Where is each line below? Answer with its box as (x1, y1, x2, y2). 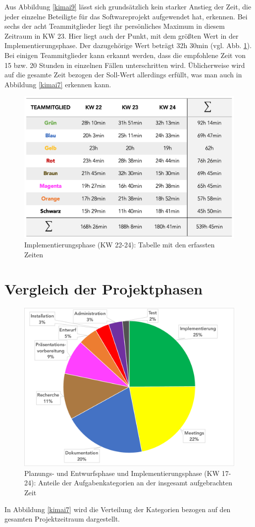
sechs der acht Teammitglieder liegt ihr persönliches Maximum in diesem (4, 21, 225, 31)
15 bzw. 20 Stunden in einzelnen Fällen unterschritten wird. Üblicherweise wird (4, 59, 245, 70)
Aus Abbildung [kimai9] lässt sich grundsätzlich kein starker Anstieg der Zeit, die (4, 1, 252, 11)
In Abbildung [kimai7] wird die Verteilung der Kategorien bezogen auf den (4, 504, 231, 514)
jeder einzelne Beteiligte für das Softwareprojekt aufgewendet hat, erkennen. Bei (4, 11, 248, 21)
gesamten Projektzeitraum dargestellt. (4, 514, 120, 524)
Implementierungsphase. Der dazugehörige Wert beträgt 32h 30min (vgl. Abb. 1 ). (4, 40, 252, 51)
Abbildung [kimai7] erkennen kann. (4, 79, 111, 89)
